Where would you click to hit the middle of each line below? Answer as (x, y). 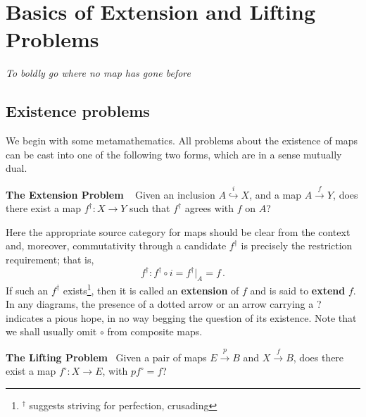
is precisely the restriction (297, 245)
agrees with (209, 208)
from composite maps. (155, 331)
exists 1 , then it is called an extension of (151, 289)
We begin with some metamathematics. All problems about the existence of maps (182, 141)
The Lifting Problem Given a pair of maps (106, 357)
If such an (27, 290)
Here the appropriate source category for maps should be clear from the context (178, 231)
